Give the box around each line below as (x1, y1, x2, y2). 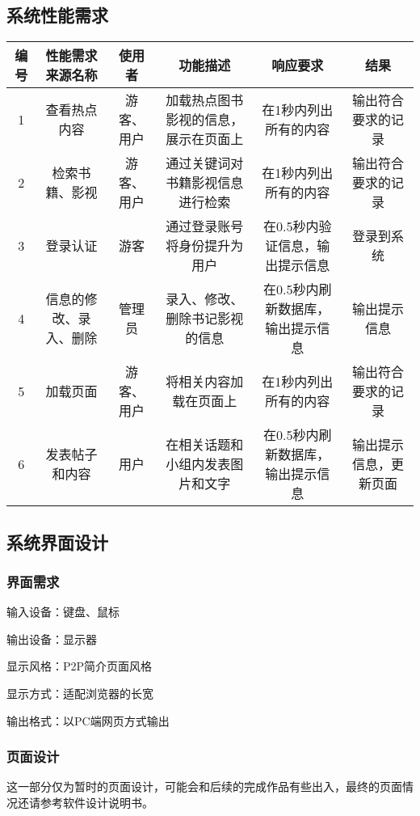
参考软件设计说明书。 (40, 793, 153, 810)
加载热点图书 (166, 91, 244, 110)
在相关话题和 (166, 435, 244, 455)
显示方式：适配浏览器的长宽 (6, 684, 153, 701)
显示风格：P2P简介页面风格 (6, 657, 153, 674)
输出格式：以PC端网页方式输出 (6, 712, 170, 729)
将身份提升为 (166, 236, 244, 256)
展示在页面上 (166, 129, 244, 149)
